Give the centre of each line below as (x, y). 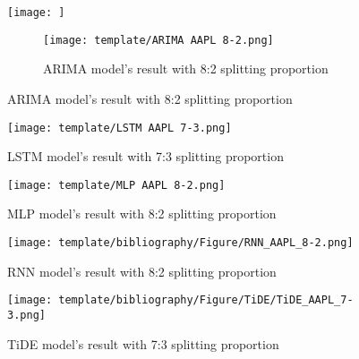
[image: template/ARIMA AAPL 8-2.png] (158, 40)
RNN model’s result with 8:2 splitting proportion (142, 271)
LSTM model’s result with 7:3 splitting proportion (145, 156)
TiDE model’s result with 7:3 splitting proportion (143, 343)
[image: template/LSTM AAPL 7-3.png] (120, 128)
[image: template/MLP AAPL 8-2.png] (116, 185)
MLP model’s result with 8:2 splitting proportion (142, 214)
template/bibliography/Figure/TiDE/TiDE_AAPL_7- (206, 300)
